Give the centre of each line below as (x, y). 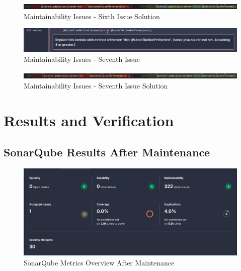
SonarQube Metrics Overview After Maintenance (99, 262)
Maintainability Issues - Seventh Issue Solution (96, 85)
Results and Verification (89, 120)
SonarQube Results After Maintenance (107, 152)
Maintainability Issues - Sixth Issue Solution (92, 16)
